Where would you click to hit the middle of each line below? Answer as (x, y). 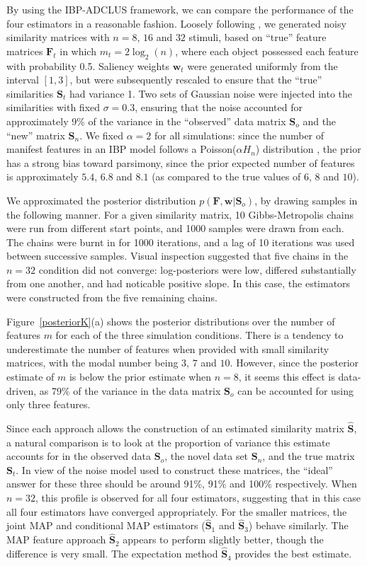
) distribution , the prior (308, 149)
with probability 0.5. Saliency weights (88, 65)
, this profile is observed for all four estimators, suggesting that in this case (198, 498)
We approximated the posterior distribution (101, 200)
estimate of (30, 377)
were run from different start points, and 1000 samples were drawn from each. (175, 228)
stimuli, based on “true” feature (258, 37)
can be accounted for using (296, 390)
